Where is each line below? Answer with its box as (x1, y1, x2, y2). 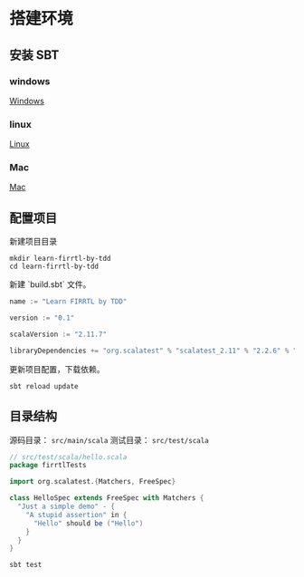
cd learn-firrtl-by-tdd (9, 262, 100, 272)
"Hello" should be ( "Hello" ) (33, 518, 144, 528)
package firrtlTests (9, 461, 88, 470)
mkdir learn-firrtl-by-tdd (9, 255, 111, 264)
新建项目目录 (9, 236, 57, 247)
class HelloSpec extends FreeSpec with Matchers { (9, 494, 204, 503)
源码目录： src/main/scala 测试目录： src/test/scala (9, 434, 210, 445)
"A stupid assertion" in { (25, 510, 128, 519)
